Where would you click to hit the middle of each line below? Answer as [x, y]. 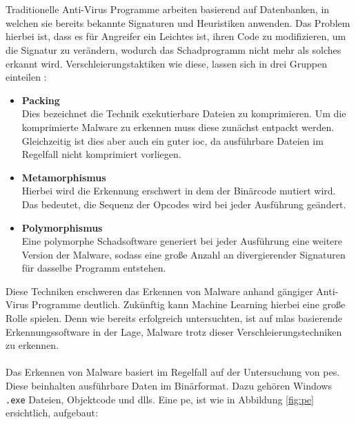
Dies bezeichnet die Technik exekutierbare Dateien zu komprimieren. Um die [184, 113]
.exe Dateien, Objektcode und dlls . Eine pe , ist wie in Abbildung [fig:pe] [160, 399]
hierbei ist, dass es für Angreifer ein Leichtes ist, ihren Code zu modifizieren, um [176, 36]
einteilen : [26, 77]
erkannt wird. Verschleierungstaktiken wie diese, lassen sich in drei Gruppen [166, 63]
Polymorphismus [62, 227]
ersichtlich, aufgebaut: [52, 413]
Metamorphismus [64, 177]
